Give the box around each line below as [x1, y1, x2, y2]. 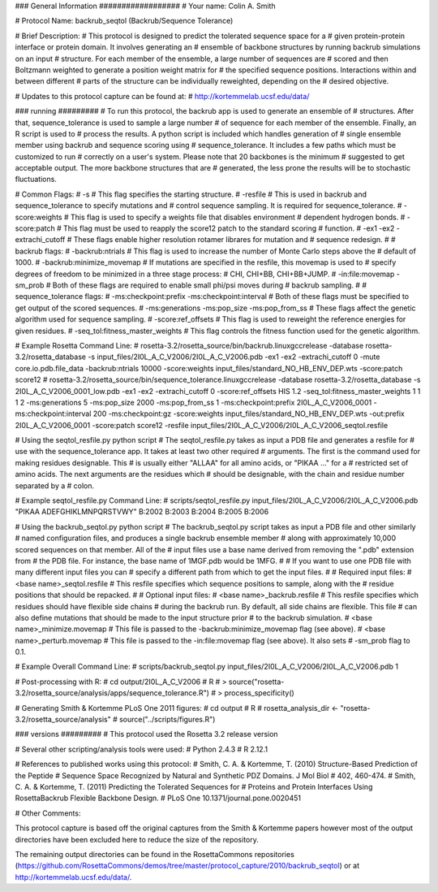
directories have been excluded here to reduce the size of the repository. [15, 834, 260, 844]
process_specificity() [224, 688, 295, 698]
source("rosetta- [228, 677, 285, 686]
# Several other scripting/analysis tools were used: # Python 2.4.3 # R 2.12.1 [15, 744, 268, 754]
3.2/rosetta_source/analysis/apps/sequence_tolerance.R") [15, 688, 210, 698]
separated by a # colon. [15, 480, 95, 491]
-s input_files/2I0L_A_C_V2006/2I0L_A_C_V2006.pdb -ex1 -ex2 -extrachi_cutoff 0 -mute [88, 352, 380, 362]
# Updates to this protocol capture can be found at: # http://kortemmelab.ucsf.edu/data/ [15, 91, 310, 101]
